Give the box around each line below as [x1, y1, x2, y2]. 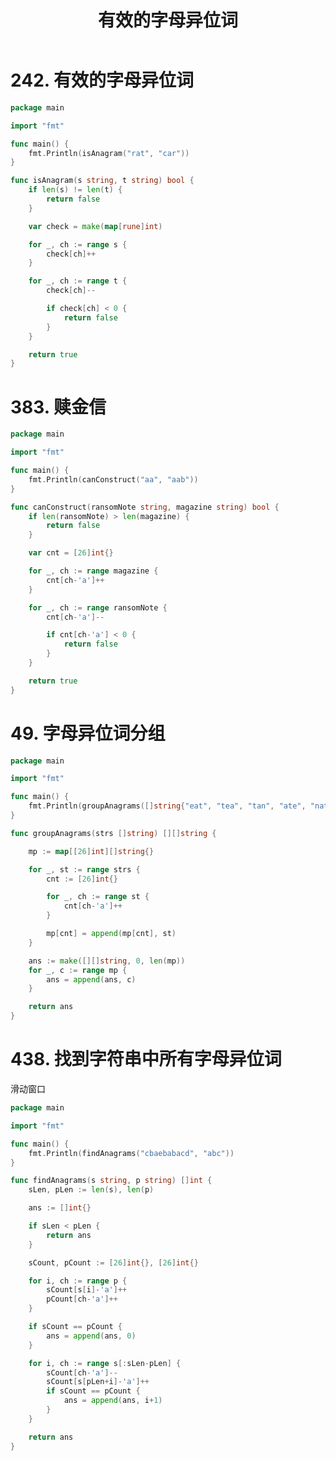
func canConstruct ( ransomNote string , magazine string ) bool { [10, 502, 280, 512]
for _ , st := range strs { [28, 864, 141, 875]
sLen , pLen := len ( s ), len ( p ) [28, 1185, 155, 1195]
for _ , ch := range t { [28, 276, 128, 286]
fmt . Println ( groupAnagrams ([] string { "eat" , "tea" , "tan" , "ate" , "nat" [28, 801, 333, 811]
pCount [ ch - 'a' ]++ [46, 1294, 118, 1305]
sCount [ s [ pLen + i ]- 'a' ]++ [46, 1377, 150, 1387]
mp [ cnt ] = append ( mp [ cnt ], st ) [46, 929, 177, 939]
